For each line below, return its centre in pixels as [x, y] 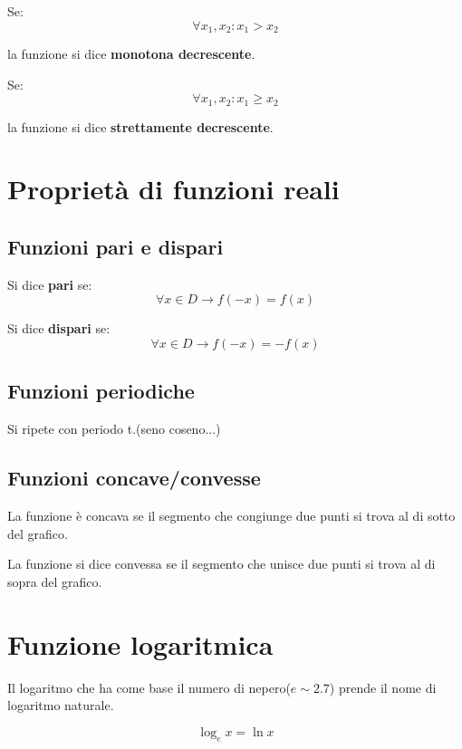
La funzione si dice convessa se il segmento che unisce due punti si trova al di [221, 564]
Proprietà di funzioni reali [173, 189]
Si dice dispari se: [59, 328]
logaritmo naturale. [61, 705]
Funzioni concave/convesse [134, 478]
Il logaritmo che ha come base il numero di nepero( [149, 687]
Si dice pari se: [50, 284]
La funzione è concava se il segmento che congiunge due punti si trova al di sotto [231, 516]
